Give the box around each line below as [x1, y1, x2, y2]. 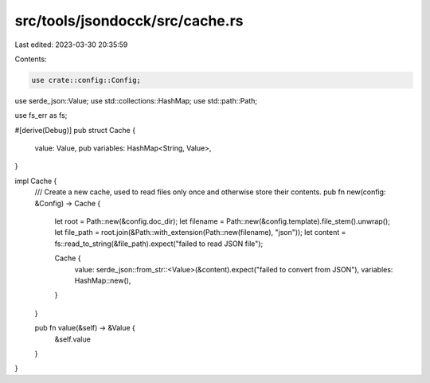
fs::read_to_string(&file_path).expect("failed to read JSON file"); [54, 239, 264, 248]
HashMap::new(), [74, 276, 131, 285]
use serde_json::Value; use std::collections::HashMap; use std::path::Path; [14, 96, 258, 105]
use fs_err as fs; [14, 111, 68, 120]
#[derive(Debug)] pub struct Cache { [14, 125, 135, 135]
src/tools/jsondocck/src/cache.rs [14, 12, 244, 29]
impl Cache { [14, 176, 57, 186]
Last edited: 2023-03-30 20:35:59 [14, 40, 128, 49]
